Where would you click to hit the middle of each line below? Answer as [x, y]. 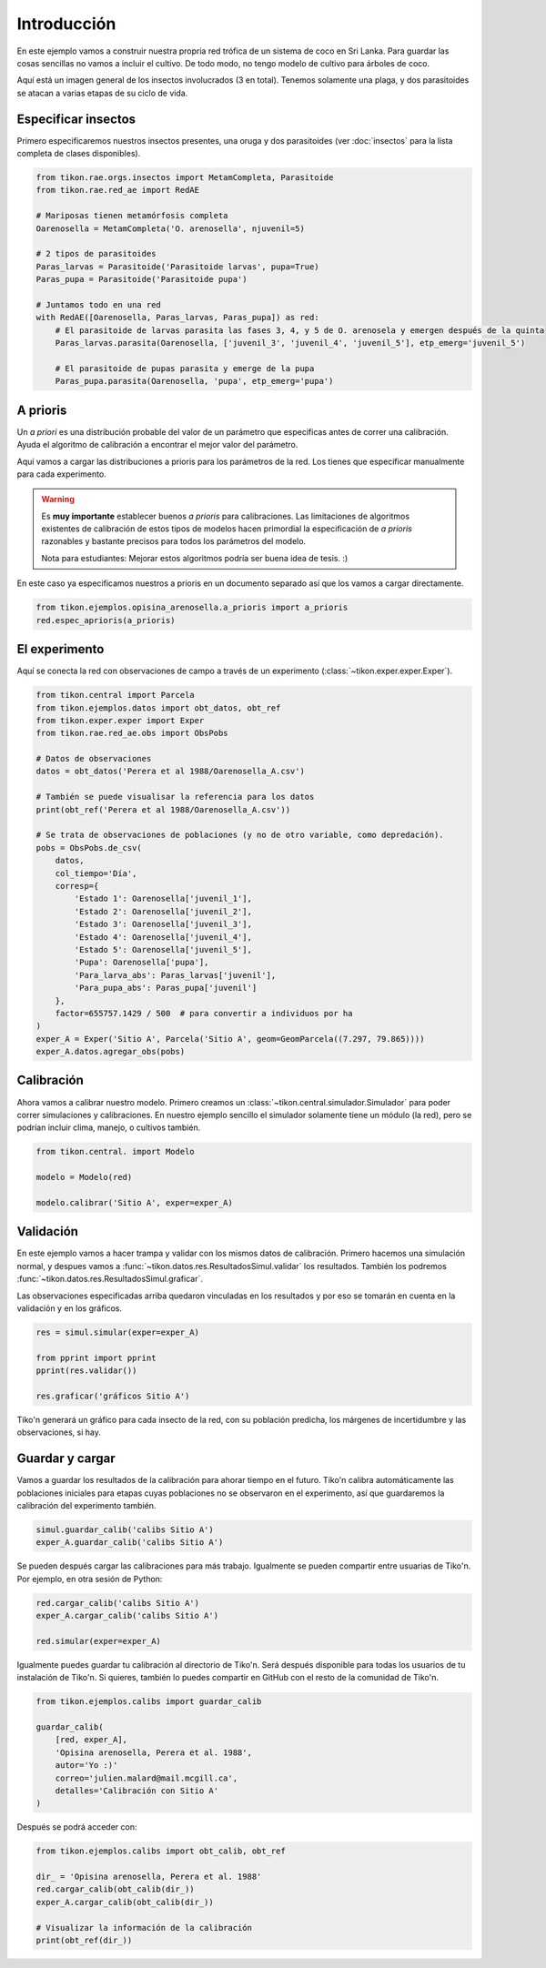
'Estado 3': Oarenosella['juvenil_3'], [163, 924]
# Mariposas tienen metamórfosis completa [132, 216]
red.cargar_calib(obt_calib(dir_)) [115, 1889]
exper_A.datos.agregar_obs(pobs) [111, 1052]
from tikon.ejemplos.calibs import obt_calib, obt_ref [161, 1851]
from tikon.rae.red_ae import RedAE [118, 190]
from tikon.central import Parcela [115, 695]
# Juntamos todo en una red [98, 304]
